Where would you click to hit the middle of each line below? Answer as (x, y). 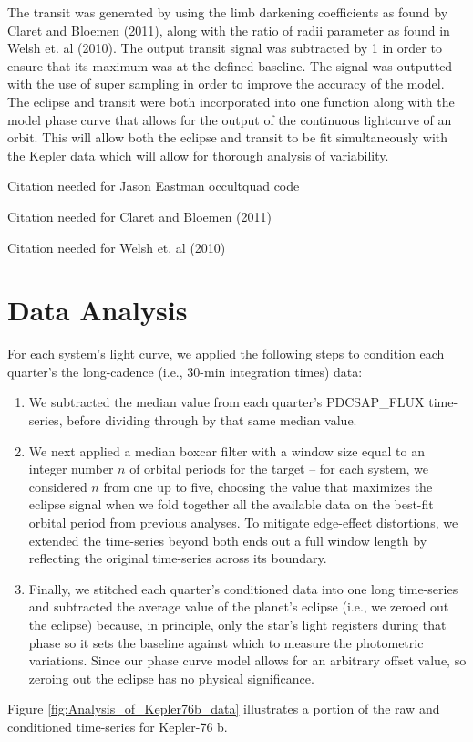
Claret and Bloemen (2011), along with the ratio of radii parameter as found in (229, 30)
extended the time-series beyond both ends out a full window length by (228, 540)
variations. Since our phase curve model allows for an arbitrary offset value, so (247, 660)
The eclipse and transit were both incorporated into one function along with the (231, 101)
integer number (71, 469)
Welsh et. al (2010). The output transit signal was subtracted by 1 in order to (225, 48)
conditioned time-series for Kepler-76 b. (118, 726)
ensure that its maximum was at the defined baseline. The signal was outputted (230, 65)
